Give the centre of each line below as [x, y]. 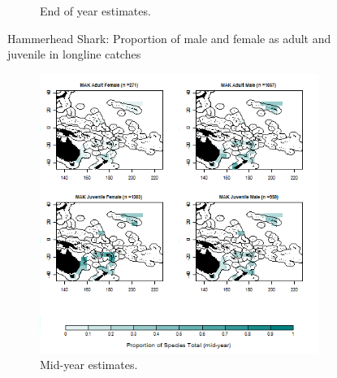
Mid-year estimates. [89, 365]
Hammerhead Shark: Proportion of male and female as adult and [169, 38]
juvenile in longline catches [74, 54]
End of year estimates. [95, 11]
